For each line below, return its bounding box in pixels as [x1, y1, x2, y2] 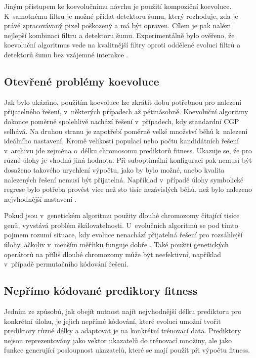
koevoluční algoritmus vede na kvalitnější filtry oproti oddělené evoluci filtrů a [4, 40, 241, 50]
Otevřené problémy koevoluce [4, 73, 159, 89]
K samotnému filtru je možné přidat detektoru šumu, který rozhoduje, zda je [4, 10, 238, 21]
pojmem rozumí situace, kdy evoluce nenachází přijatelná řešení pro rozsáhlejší [4, 229, 243, 240]
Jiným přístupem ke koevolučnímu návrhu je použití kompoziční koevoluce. [4, 1, 232, 11]
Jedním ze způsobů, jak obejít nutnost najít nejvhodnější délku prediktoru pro [4, 306, 242, 316]
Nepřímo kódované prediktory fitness [4, 283, 198, 298]
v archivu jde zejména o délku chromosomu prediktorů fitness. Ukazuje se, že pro [4, 145, 252, 155]
